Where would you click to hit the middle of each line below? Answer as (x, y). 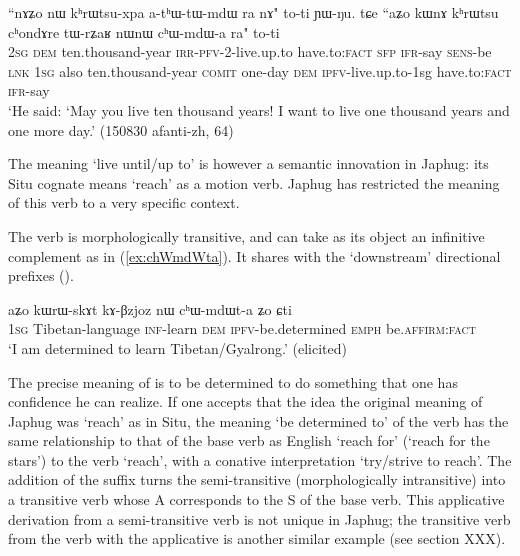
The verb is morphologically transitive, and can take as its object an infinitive (246, 235)
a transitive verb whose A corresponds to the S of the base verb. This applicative (256, 499)
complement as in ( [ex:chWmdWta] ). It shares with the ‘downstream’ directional (254, 255)
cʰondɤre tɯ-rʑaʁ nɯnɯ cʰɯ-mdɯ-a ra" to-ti (144, 31)
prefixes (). (41, 275)
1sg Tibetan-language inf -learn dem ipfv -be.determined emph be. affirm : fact (242, 328)
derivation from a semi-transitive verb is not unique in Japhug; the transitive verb (259, 518)
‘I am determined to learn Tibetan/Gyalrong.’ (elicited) (177, 347)
